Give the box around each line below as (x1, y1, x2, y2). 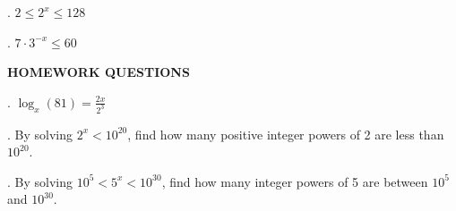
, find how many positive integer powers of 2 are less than (127, 124, 444, 143)
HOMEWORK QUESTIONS (7, 63, 190, 81)
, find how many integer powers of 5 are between (161, 172, 428, 190)
